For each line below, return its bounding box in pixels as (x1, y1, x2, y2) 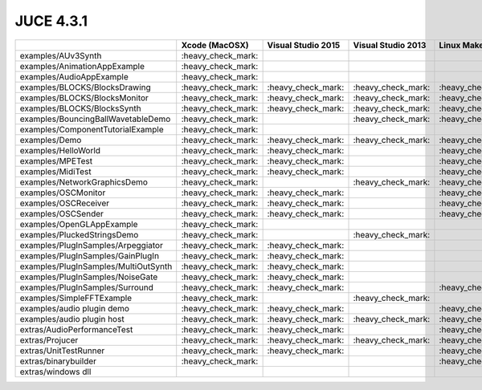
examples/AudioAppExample (19, 71, 129, 82)
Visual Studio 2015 (267, 39, 341, 51)
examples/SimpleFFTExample (19, 292, 133, 303)
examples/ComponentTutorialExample (19, 124, 164, 135)
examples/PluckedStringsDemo (19, 229, 139, 240)
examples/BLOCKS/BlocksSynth (19, 103, 141, 114)
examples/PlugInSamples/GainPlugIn (19, 250, 160, 261)
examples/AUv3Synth (19, 50, 102, 61)
